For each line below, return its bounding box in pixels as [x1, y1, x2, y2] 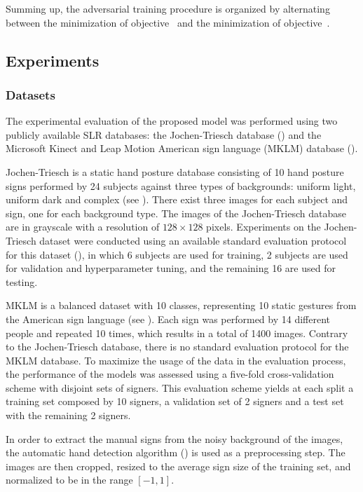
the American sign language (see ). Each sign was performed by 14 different [6, 311, 331, 326]
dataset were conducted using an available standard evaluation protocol [39, 233, 347, 247]
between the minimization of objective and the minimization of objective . [6, 15, 330, 29]
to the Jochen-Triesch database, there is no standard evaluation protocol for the [6, 339, 349, 354]
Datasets [6, 86, 55, 103]
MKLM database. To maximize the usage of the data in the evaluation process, [6, 353, 346, 367]
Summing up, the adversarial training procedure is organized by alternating [6, 1, 330, 15]
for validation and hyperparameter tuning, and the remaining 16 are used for [6, 261, 336, 275]
